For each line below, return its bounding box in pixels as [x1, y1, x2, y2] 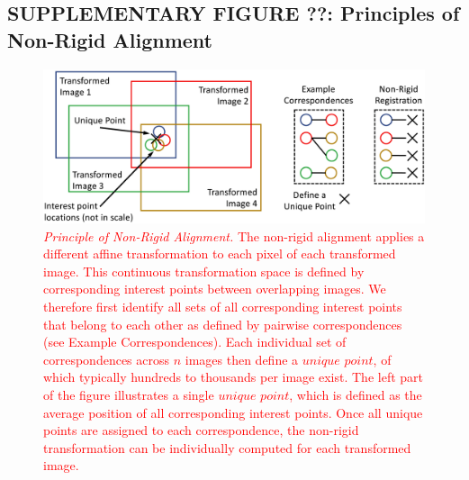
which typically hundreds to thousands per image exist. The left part [43, 367, 424, 386]
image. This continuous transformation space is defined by [43, 261, 365, 280]
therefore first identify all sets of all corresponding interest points [43, 296, 402, 315]
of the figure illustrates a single [43, 385, 214, 403]
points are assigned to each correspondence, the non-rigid [43, 421, 359, 439]
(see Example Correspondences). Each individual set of [43, 332, 347, 351]
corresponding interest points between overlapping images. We [43, 279, 386, 298]
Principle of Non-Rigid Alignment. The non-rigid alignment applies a [43, 226, 425, 245]
